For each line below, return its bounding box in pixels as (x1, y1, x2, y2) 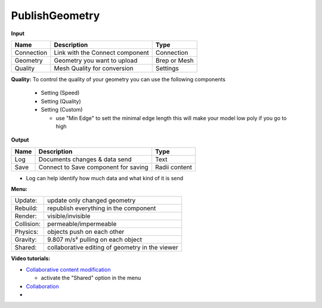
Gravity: (14, 236, 37, 244)
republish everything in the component (47, 204, 156, 212)
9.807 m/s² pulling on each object (47, 236, 143, 244)
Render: (14, 212, 37, 220)
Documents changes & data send (38, 155, 132, 164)
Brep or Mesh (155, 56, 194, 64)
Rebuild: (14, 204, 38, 212)
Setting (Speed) (41, 90, 80, 97)
